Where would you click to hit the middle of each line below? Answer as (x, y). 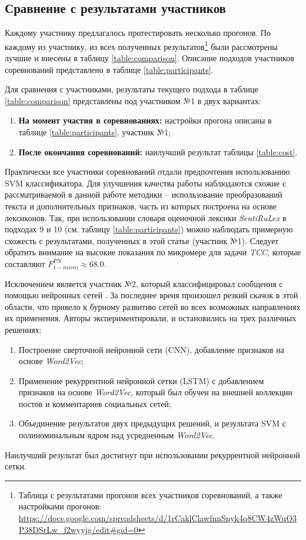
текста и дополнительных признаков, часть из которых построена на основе (141, 206)
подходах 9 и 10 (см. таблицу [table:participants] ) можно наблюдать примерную (149, 229)
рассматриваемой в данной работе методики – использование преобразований (144, 194)
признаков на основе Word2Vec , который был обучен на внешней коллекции (156, 392)
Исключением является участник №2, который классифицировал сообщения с (144, 283)
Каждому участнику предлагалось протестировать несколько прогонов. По (138, 33)
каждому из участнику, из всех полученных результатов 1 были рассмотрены (141, 45)
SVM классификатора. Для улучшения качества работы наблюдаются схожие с (146, 183)
